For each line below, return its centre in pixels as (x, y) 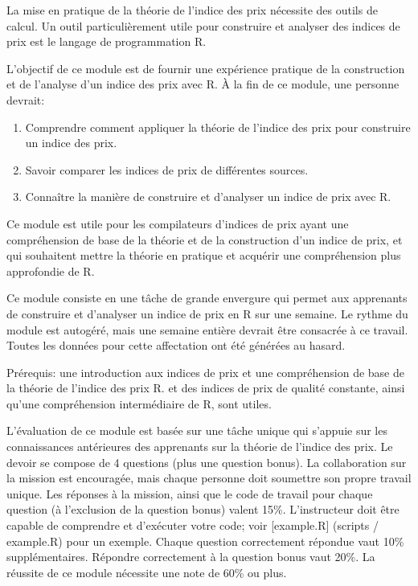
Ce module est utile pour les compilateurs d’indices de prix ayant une (178, 223)
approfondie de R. (51, 270)
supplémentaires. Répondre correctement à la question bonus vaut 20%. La (191, 557)
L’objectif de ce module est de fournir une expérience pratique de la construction (206, 68)
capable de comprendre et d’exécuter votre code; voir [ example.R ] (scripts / (193, 525)
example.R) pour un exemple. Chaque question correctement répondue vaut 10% (205, 541)
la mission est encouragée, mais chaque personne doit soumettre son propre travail (209, 478)
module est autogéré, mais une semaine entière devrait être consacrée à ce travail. (207, 329)
